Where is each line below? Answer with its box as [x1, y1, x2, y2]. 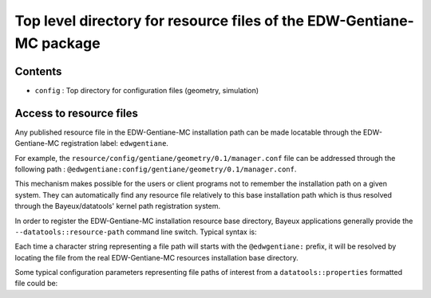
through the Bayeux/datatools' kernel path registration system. [14, 202, 221, 211]
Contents [14, 65, 62, 78]
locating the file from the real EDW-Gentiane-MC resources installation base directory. [14, 253, 299, 262]
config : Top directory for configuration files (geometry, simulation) [34, 85, 259, 95]
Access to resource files [14, 106, 139, 120]
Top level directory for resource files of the [14, 12, 305, 29]
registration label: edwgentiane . [61, 139, 169, 148]
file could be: [14, 279, 58, 288]
